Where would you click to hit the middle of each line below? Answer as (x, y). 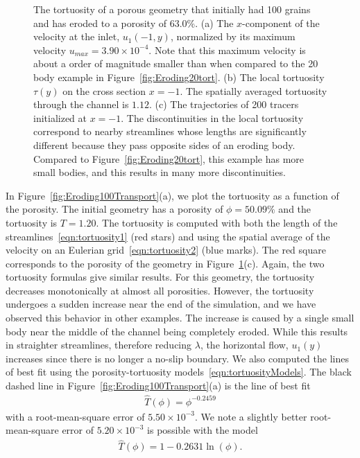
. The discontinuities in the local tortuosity (212, 117)
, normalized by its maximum (233, 36)
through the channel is (81, 104)
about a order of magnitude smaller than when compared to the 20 (176, 63)
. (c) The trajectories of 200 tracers (224, 104)
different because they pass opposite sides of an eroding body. (164, 144)
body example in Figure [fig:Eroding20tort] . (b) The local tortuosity (179, 77)
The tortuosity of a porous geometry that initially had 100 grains (172, 9)
